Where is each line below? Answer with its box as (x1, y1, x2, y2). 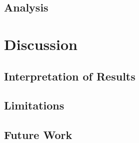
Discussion (4, 33, 77, 54)
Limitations (4, 97, 64, 113)
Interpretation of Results (4, 68, 135, 83)
